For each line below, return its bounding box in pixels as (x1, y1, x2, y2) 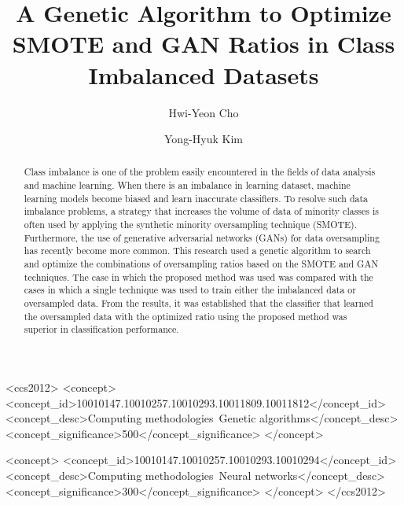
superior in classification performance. (24, 323, 179, 336)
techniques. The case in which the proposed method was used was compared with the (24, 270, 373, 283)
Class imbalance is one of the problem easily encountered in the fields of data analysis (24, 165, 376, 179)
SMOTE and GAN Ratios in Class (12, 28, 395, 60)
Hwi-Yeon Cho (168, 104, 239, 120)
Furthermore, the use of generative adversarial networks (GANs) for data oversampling (24, 230, 380, 244)
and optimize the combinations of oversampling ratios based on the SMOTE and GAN (24, 257, 379, 271)
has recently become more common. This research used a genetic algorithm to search (24, 244, 371, 257)
